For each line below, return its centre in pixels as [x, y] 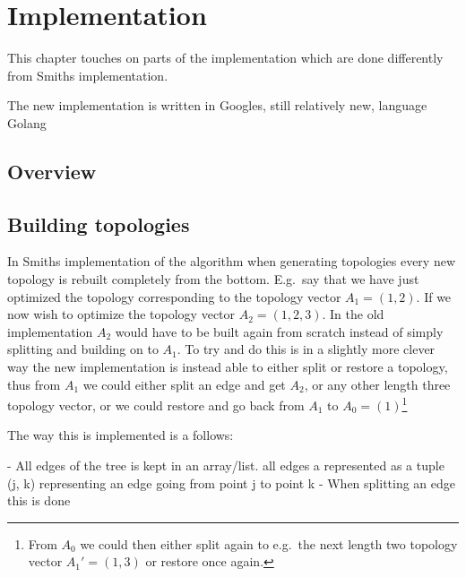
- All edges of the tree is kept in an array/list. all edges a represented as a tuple [226, 465]
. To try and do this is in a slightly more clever [306, 349]
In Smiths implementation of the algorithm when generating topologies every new [231, 261]
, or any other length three [377, 384]
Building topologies [99, 224]
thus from [34, 384]
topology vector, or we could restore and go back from [156, 405]
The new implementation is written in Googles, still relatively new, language [217, 105]
